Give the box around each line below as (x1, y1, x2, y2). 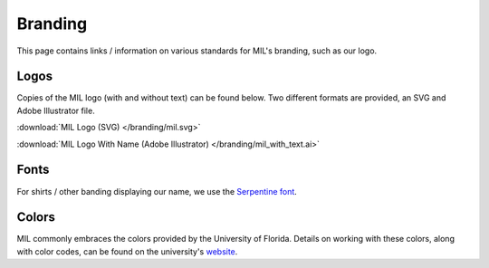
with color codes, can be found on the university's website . (16, 245, 238, 257)
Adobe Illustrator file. (16, 105, 95, 116)
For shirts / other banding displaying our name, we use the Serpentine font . (16, 186, 298, 196)
